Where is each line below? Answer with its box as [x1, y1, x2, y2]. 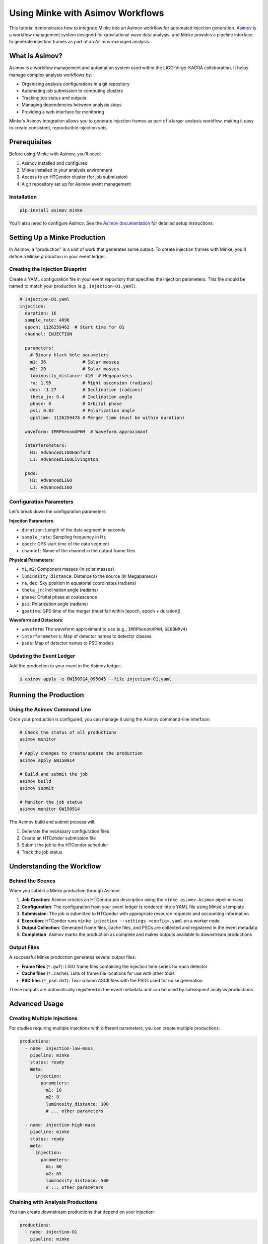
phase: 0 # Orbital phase [30, 401, 122, 407]
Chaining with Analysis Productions [9, 1198, 98, 1205]
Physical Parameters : [9, 557, 54, 563]
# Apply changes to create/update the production [19, 750, 143, 756]
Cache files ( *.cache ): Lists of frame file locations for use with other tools [21, 970, 175, 976]
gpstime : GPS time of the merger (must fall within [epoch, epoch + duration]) [21, 608, 181, 614]
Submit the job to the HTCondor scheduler [21, 842, 109, 848]
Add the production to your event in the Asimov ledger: [9, 663, 122, 669]
